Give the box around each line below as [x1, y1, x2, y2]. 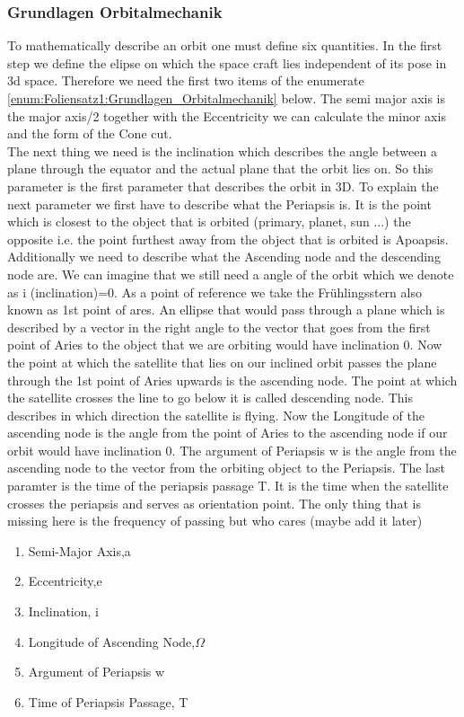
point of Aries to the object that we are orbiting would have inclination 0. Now [7, 335, 442, 354]
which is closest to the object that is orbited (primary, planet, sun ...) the [7, 212, 411, 231]
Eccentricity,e [28, 571, 102, 590]
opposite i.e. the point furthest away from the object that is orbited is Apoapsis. [7, 229, 449, 248]
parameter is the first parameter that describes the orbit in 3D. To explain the [7, 176, 439, 195]
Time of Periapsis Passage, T [28, 692, 188, 711]
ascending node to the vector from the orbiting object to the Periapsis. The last [7, 458, 445, 477]
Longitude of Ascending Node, [28, 632, 196, 651]
